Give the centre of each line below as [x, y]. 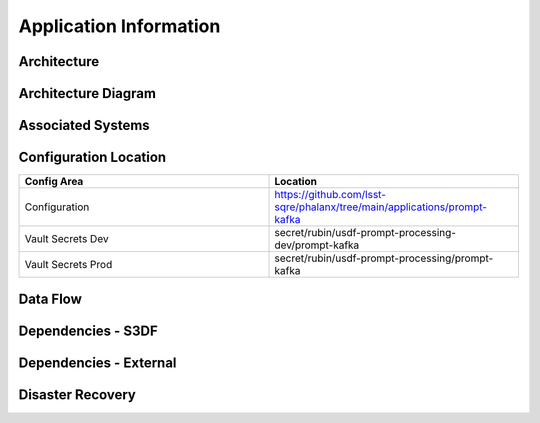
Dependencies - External [97, 362]
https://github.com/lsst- [330, 195]
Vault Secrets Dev [66, 239]
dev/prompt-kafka [317, 245]
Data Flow [50, 298]
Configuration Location [92, 157]
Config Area [54, 182]
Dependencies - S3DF [88, 330]
